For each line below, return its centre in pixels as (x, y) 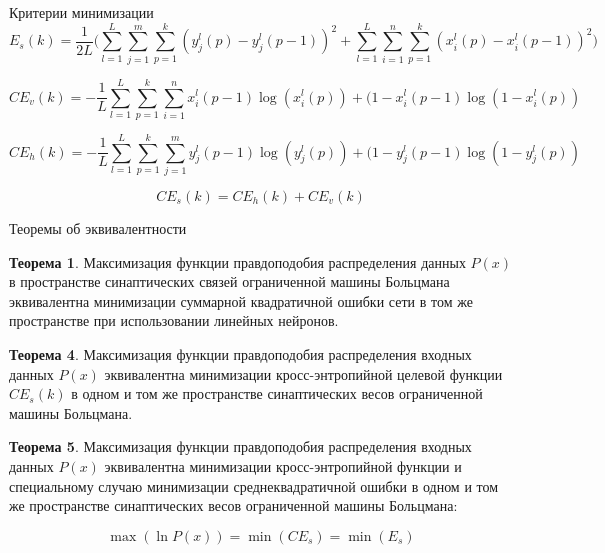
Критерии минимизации (81, 12)
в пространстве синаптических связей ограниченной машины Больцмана (229, 281)
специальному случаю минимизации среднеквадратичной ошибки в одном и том (254, 485)
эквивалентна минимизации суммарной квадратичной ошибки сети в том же (241, 300)
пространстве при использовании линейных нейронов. (174, 320)
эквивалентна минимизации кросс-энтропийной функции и (283, 465)
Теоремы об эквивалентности (98, 227)
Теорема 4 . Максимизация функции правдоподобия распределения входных (240, 353)
